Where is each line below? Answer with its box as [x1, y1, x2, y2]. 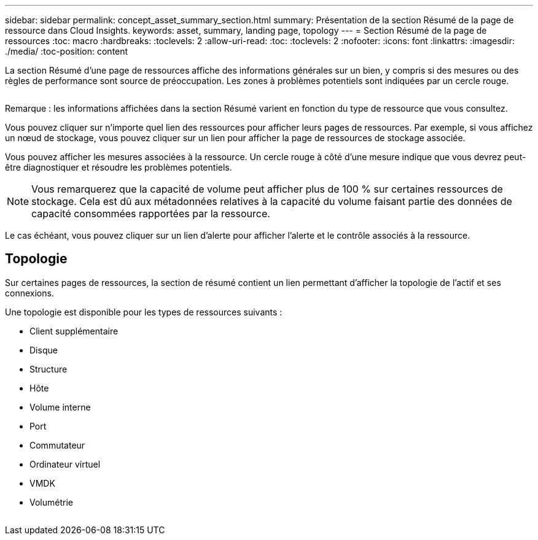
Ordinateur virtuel [29, 458, 101, 469]
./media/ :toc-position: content [5, 46, 128, 56]
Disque [29, 344, 58, 355]
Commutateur [29, 439, 85, 450]
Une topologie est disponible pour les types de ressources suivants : [5, 306, 283, 317]
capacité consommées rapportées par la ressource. [31, 207, 270, 220]
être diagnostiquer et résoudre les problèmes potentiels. [5, 162, 232, 172]
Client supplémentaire [29, 325, 119, 336]
